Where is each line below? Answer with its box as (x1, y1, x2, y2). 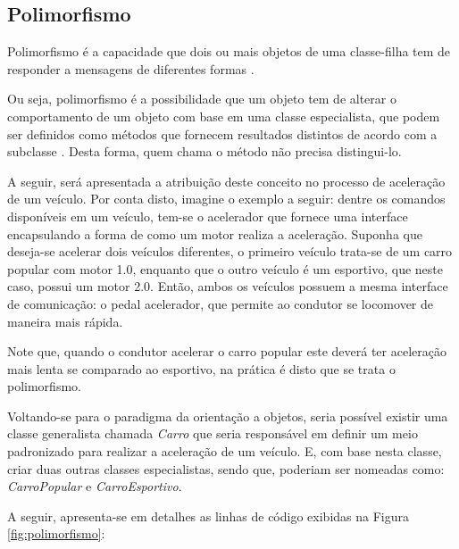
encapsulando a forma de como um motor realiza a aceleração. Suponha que (7, 224, 422, 243)
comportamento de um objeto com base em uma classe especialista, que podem (7, 106, 440, 125)
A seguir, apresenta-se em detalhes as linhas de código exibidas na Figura (7, 506, 409, 525)
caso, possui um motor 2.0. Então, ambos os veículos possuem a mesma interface (7, 277, 448, 295)
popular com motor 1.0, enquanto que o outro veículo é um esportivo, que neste (7, 259, 443, 278)
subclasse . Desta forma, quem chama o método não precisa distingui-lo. (7, 142, 402, 161)
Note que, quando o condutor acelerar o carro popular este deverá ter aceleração (7, 342, 446, 361)
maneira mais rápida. (7, 312, 123, 330)
